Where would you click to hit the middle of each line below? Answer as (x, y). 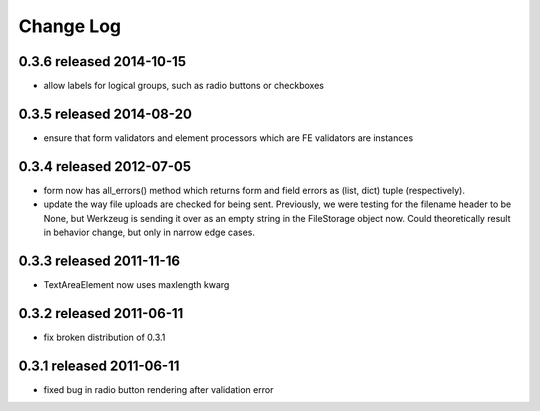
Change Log (70, 26)
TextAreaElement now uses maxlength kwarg (136, 284)
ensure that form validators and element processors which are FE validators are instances (228, 137)
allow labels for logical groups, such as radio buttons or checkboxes (184, 86)
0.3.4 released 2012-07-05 (105, 166)
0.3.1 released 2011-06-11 (99, 365)
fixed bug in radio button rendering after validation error (158, 389)
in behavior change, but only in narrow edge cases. (149, 232)
